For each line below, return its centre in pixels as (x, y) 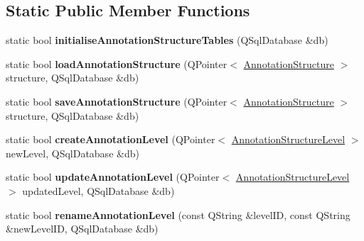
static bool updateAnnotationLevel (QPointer (113, 177)
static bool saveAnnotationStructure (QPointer (117, 101)
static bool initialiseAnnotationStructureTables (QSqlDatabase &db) (167, 40)
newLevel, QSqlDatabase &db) (73, 153)
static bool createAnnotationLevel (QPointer (111, 139)
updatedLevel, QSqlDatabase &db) (98, 190)
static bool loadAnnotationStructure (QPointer (117, 63)
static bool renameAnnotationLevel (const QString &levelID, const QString (178, 214)
